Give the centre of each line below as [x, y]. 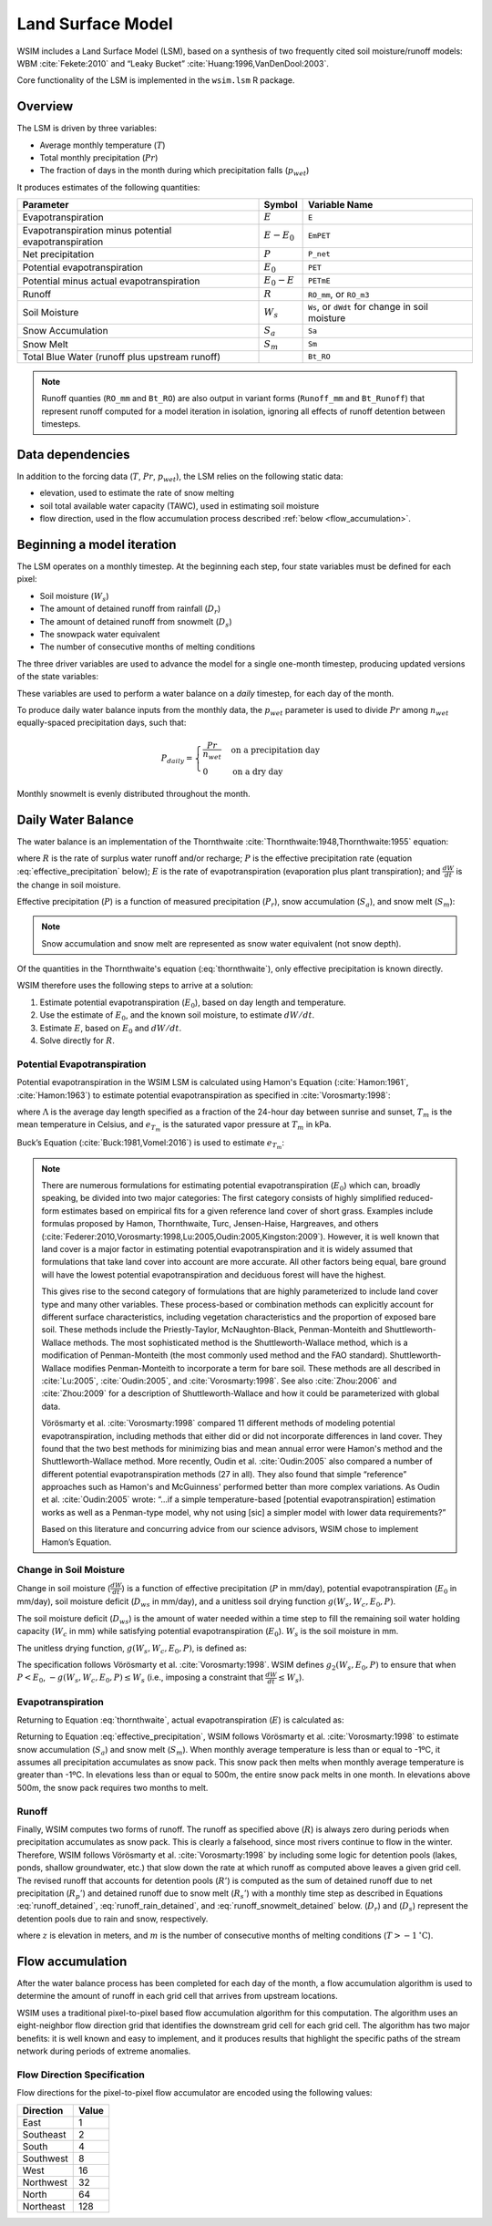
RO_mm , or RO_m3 [338, 294]
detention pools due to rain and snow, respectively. [113, 1919]
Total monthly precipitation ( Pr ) [99, 158]
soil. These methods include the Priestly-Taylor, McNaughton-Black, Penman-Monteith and [212, 1330]
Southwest [45, 2159]
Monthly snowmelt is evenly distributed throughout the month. [133, 794]
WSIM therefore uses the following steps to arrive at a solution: [135, 986]
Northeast [44, 2206]
